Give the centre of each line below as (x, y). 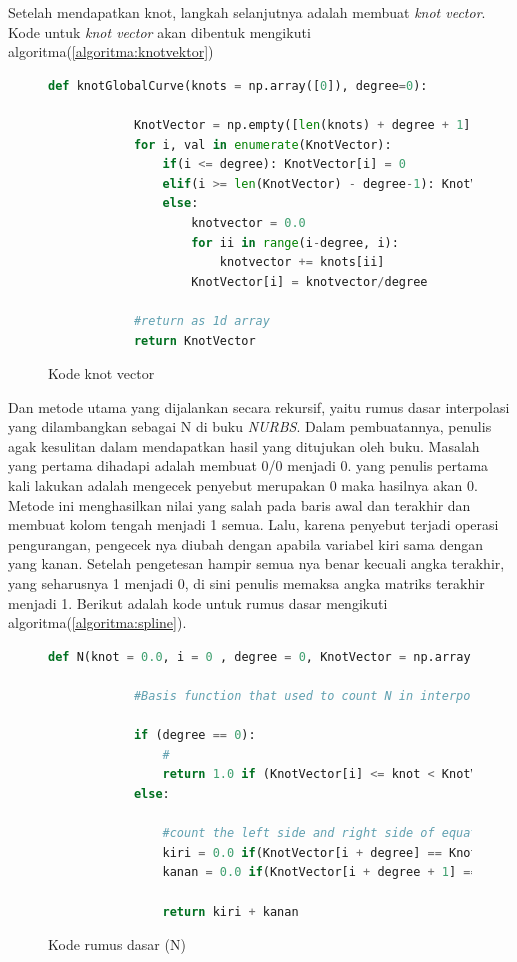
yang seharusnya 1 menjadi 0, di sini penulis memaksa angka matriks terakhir (246, 583)
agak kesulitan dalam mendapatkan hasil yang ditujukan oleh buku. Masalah (244, 445)
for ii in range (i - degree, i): (295, 242)
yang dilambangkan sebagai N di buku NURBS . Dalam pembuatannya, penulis (250, 426)
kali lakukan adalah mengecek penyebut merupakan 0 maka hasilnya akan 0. (243, 485)
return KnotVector (194, 340)
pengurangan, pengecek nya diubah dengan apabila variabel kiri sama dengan (246, 543)
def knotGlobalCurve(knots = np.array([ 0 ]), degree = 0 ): (238, 85)
